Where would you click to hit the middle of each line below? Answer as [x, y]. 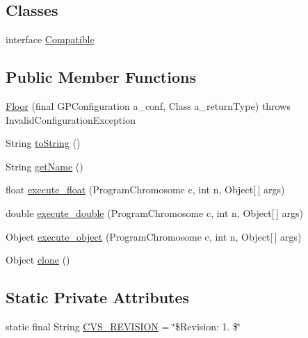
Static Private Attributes [98, 297]
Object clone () [38, 260]
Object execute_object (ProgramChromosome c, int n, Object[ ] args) [154, 236]
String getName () [44, 166]
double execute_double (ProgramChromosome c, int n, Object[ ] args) [154, 212]
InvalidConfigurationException [71, 119]
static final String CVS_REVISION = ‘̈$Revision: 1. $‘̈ [123, 326]
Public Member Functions [101, 77]
